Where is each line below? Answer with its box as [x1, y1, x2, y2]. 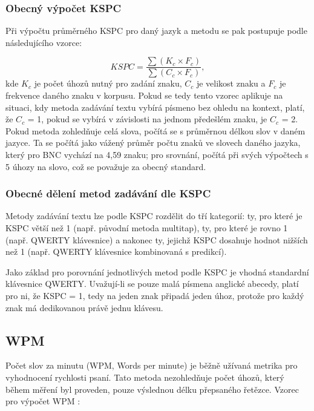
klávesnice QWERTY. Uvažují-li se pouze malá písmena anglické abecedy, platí [5, 277, 299, 290]
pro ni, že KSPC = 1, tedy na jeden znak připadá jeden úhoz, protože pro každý [5, 289, 304, 301]
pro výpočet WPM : [5, 395, 80, 407]
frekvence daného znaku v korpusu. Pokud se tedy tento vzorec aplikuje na [5, 89, 283, 102]
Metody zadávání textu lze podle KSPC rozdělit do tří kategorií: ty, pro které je [5, 209, 303, 222]
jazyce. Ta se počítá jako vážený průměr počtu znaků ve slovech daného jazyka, [5, 136, 301, 149]
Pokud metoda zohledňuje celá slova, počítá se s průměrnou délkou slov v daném [5, 124, 306, 137]
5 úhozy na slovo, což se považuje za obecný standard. [5, 160, 206, 173]
